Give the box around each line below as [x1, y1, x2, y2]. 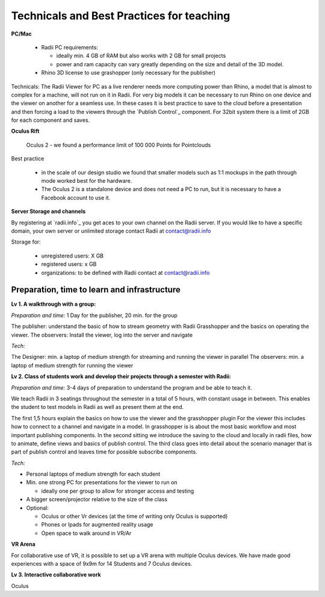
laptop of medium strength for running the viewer [11, 362, 134, 369]
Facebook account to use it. [41, 194, 111, 201]
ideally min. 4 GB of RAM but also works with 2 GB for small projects [56, 52, 226, 60]
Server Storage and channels [11, 208, 86, 215]
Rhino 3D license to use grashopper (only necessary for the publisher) [41, 69, 216, 77]
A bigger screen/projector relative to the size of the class [26, 496, 168, 503]
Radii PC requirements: [41, 43, 99, 51]
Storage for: [11, 238, 42, 245]
